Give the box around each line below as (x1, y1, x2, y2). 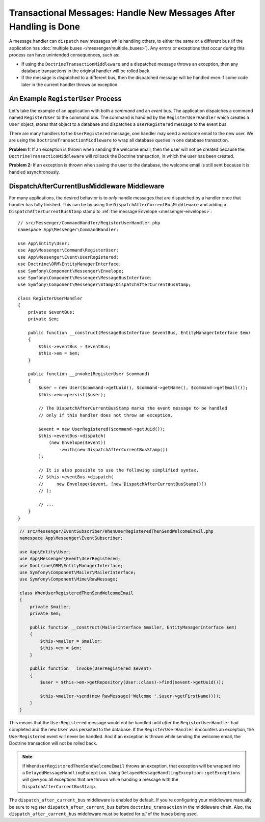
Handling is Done (9, 21, 80, 32)
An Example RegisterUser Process (9, 94, 122, 103)
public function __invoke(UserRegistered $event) (29, 666, 152, 671)
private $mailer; (29, 604, 72, 609)
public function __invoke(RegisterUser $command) (27, 371, 150, 377)
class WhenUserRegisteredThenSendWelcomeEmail (19, 590, 133, 596)
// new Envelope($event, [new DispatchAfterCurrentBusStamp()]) (38, 481, 207, 487)
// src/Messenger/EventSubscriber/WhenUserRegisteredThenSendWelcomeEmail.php (19, 528, 213, 534)
